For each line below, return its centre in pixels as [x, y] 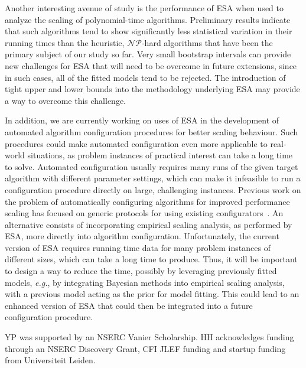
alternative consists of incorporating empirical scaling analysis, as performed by [149, 224]
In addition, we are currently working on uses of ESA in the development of [142, 120]
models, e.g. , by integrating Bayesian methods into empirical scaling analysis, [145, 282]
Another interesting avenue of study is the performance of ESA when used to [144, 8]
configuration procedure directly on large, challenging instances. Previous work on [153, 189]
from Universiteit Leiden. [50, 360]
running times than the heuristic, [65, 42]
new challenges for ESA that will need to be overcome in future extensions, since [151, 65]
